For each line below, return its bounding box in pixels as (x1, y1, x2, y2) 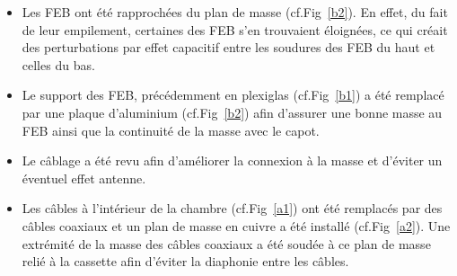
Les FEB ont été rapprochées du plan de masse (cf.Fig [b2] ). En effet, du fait (22, 3, 448, 21)
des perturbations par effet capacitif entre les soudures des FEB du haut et (22, 38, 435, 57)
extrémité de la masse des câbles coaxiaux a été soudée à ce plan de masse (22, 234, 431, 253)
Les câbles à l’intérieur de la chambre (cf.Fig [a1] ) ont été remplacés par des (22, 199, 443, 218)
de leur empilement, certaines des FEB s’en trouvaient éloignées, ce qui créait (22, 20, 448, 39)
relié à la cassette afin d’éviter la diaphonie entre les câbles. (22, 252, 349, 271)
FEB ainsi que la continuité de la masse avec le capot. (22, 120, 320, 139)
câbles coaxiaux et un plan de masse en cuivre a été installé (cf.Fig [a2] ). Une (22, 216, 451, 235)
